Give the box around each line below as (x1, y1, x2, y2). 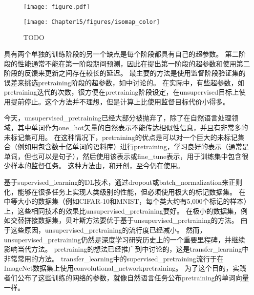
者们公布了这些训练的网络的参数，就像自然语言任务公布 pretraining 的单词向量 (4, 272, 249, 282)
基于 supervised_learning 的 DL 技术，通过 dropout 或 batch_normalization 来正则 (4, 177, 243, 187)
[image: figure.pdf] (23, 3, 90, 10)
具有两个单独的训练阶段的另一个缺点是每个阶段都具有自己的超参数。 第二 (4, 48, 239, 59)
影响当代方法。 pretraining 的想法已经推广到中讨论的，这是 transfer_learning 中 (4, 244, 249, 254)
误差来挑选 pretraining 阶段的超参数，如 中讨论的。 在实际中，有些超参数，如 (4, 77, 245, 87)
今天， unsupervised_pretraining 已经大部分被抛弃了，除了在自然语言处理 (4, 113, 232, 123)
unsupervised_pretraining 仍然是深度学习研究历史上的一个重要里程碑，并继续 (4, 234, 245, 244)
